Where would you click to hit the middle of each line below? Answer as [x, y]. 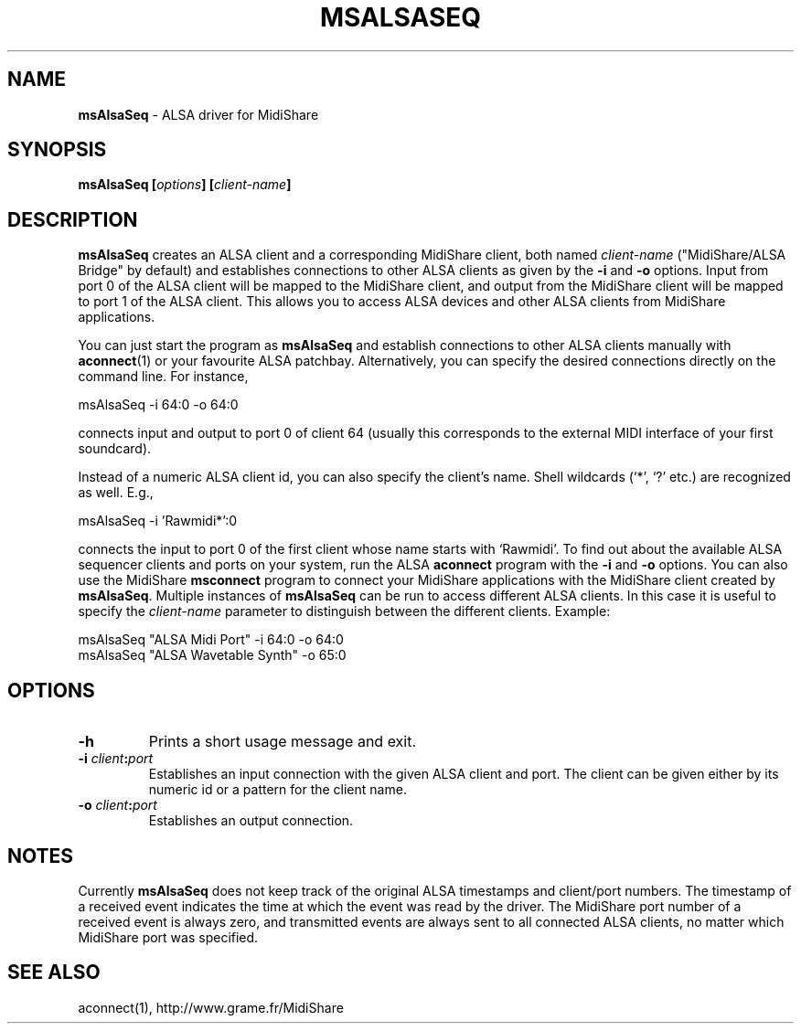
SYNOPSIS [57, 150]
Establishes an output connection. [251, 821]
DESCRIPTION [73, 219]
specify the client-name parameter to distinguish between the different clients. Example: [344, 611]
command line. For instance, [163, 377]
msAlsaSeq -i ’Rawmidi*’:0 [158, 521]
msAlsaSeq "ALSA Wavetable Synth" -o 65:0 [212, 655]
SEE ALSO [54, 973]
